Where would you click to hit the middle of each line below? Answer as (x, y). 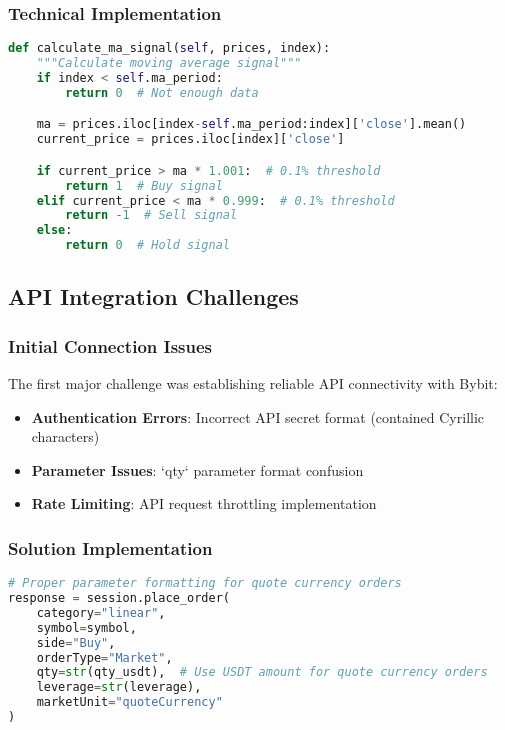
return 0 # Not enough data (162, 92)
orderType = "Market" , (104, 657)
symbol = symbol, (86, 627)
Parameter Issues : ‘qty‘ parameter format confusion (197, 469)
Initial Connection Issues (110, 345)
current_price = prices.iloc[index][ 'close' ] (190, 139)
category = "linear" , (101, 612)
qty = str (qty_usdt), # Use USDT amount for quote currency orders (262, 672)
